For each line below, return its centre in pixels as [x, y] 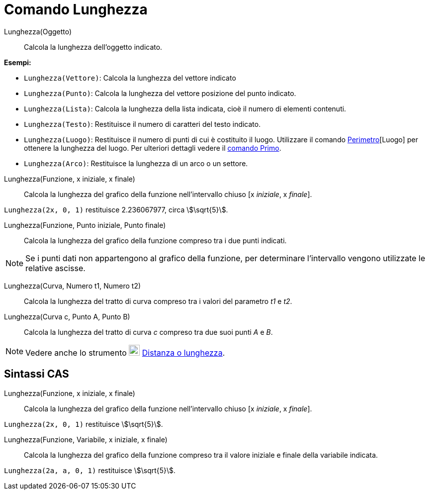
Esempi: [18, 62]
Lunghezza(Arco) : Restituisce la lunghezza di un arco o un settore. [136, 163]
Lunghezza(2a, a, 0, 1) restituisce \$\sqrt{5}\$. [90, 470]
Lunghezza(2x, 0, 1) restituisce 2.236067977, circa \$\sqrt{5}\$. [116, 209]
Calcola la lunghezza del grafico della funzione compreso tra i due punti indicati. [155, 240]
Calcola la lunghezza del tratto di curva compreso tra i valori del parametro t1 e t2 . [158, 301]
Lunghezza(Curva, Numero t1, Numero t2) [73, 286]
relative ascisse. [55, 268]
